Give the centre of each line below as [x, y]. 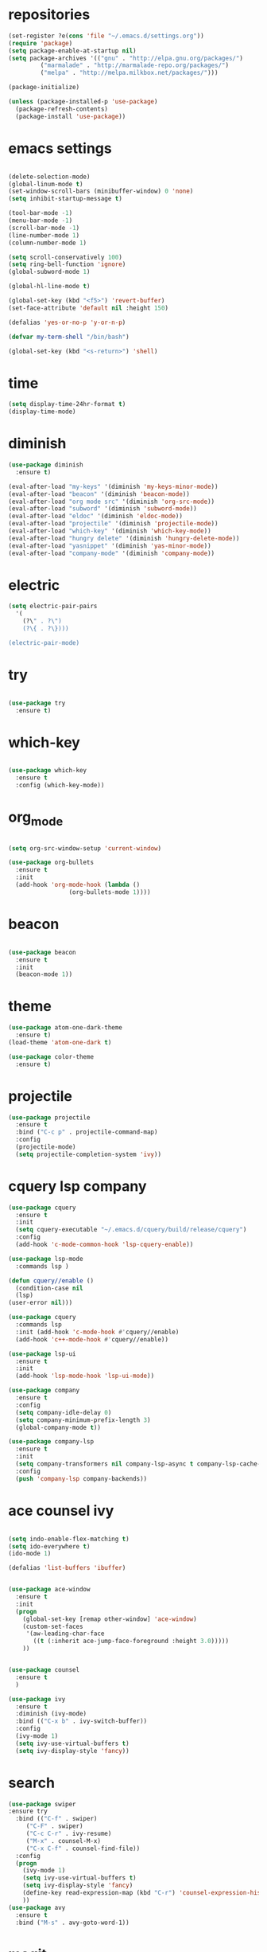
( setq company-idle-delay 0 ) [64, 1412]
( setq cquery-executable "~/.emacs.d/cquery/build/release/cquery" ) [131, 1230]
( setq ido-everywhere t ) [49, 1546]
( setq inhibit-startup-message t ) [66, 199]
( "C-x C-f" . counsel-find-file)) [83, 1849]
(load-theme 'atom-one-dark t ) [60, 1042]
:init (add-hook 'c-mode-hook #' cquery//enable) [97, 1332]
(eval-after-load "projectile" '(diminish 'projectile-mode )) [113, 524]
